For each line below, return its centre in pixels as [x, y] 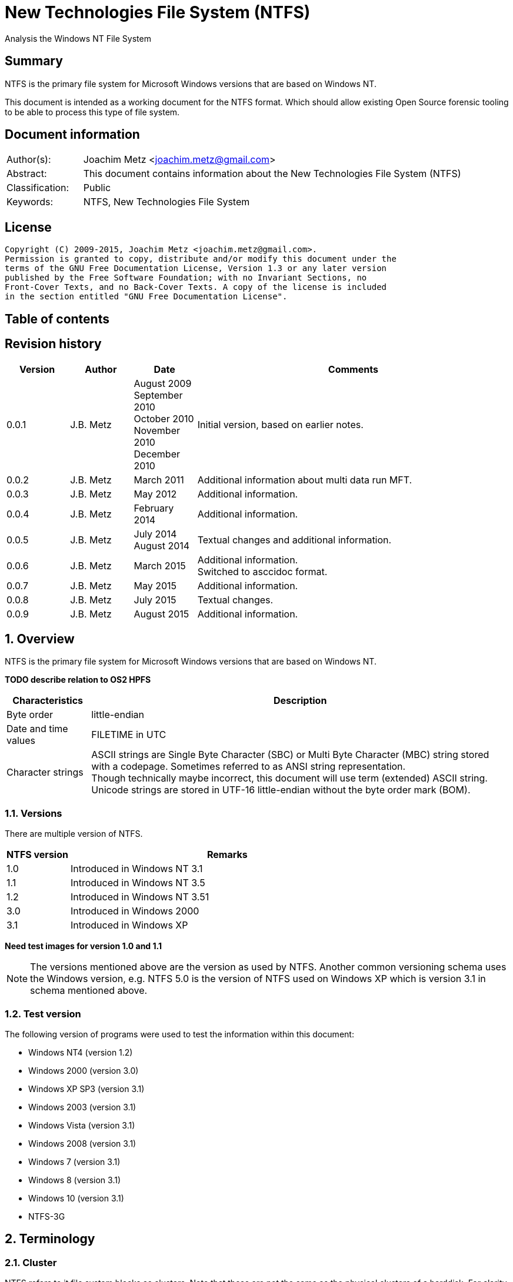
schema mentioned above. [89, 991]
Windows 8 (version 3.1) [75, 1180]
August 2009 [163, 383]
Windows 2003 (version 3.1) [82, 1107]
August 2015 [161, 614]
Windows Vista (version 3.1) [82, 1125]
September [158, 395]
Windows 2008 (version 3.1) [82, 1143]
